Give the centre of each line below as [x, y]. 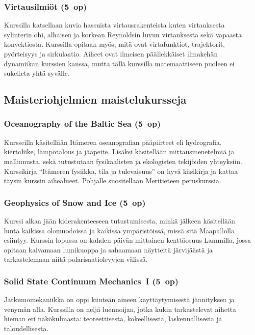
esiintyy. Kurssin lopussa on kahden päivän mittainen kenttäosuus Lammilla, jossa [127, 240]
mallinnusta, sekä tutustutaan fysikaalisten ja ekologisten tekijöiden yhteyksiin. [123, 161]
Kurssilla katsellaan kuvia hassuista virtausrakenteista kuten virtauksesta [114, 25]
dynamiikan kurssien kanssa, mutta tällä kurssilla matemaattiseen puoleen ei [119, 63]
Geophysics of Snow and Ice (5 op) [75, 202]
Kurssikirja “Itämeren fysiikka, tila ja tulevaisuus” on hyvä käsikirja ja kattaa [121, 171]
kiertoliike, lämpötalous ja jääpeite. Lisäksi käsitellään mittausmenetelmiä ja [119, 152]
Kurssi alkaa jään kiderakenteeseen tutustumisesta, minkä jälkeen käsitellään [120, 220]
